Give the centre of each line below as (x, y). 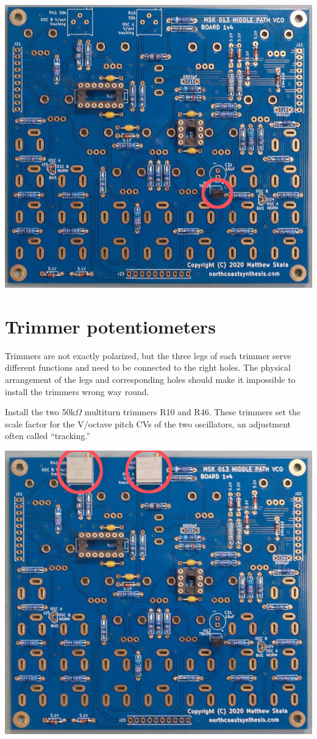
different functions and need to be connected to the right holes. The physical (148, 367)
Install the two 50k (40, 412)
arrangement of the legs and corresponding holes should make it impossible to (150, 380)
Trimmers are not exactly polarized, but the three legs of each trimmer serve (148, 355)
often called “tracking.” (48, 436)
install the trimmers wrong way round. (77, 391)
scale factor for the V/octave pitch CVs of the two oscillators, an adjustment (148, 423)
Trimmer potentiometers (110, 326)
